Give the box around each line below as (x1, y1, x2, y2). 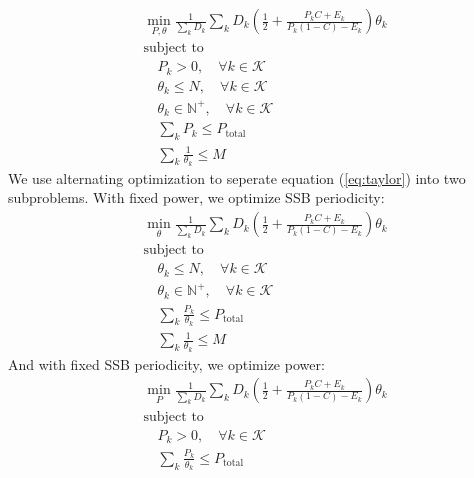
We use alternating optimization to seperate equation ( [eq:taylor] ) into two (8, 167, 466, 188)
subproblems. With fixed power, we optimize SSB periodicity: (8, 187, 385, 208)
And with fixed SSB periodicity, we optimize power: (8, 353, 325, 374)
